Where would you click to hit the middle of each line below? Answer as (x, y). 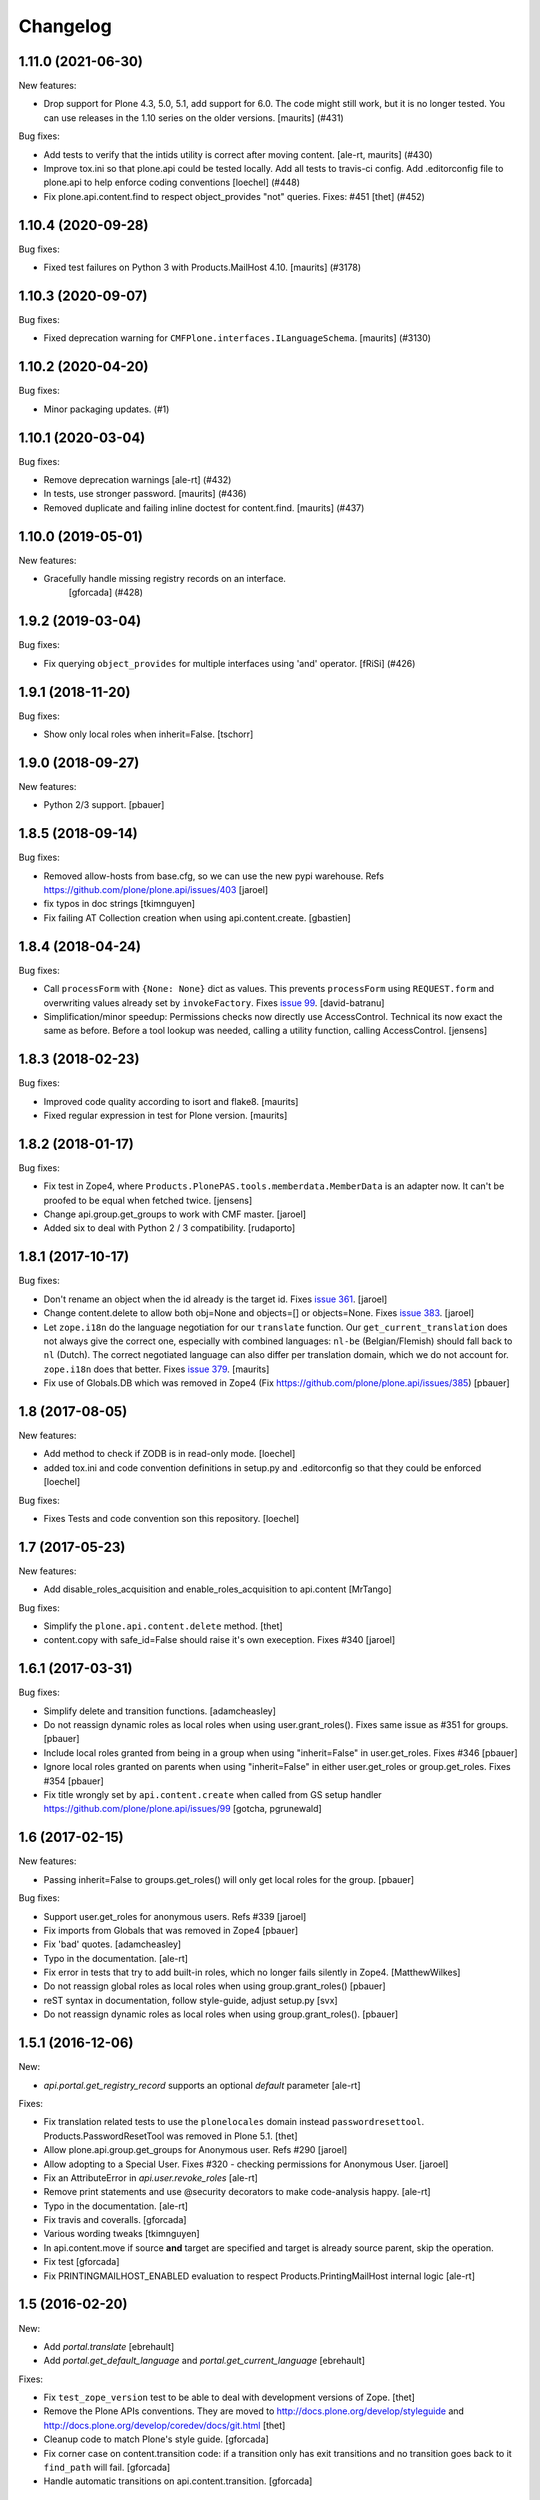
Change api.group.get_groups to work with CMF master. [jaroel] (175, 1214)
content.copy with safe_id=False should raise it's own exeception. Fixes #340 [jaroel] (219, 1640)
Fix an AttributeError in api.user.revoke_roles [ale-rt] (151, 2177)
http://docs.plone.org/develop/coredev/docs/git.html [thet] (164, 2425)
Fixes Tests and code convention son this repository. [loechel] (171, 1518)
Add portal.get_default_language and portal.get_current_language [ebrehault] (204, 2361)
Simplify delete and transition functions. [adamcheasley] (160, 1711)
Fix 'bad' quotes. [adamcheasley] (112, 1944)
